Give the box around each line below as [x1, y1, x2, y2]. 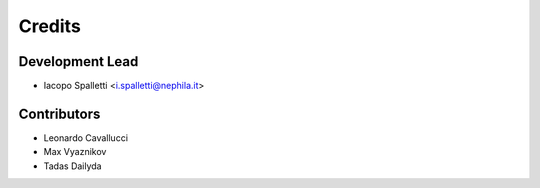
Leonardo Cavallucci [43, 131, 129, 144]
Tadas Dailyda [43, 160, 102, 172]
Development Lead [18, 53, 139, 70]
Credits [18, 15, 82, 37]
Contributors [18, 105, 101, 122]
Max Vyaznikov [43, 146, 107, 158]
